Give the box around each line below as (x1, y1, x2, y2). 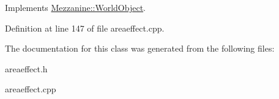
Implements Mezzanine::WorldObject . (5, 1, 146, 13)
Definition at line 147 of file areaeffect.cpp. (5, 21, 165, 34)
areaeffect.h (5, 62, 48, 75)
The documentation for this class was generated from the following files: (5, 42, 275, 55)
